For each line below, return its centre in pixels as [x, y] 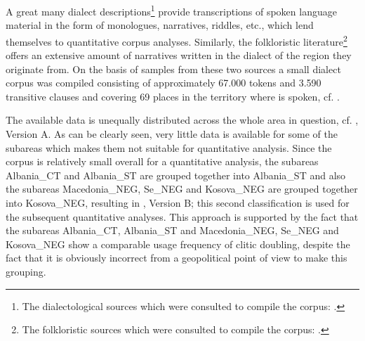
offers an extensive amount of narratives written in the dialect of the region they [179, 55]
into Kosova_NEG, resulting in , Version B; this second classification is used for [178, 203]
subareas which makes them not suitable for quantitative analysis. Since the [169, 147]
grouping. [26, 271]
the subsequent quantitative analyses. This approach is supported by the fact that [182, 216]
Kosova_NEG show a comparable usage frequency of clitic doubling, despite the [178, 244]
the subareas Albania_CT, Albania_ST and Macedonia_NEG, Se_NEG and [172, 230]
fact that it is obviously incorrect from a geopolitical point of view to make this [177, 258]
